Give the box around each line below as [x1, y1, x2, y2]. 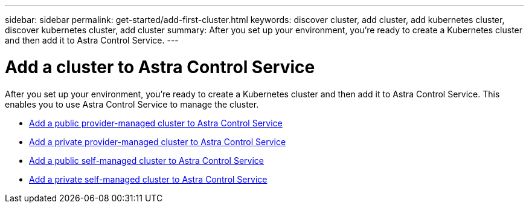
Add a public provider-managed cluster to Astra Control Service [29, 117, 283, 128]
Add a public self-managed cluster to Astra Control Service [29, 155, 264, 166]
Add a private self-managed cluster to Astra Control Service [29, 174, 268, 184]
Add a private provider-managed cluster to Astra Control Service [29, 136, 286, 147]
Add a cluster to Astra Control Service [5, 56, 315, 77]
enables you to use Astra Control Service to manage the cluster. [5, 99, 259, 109]
